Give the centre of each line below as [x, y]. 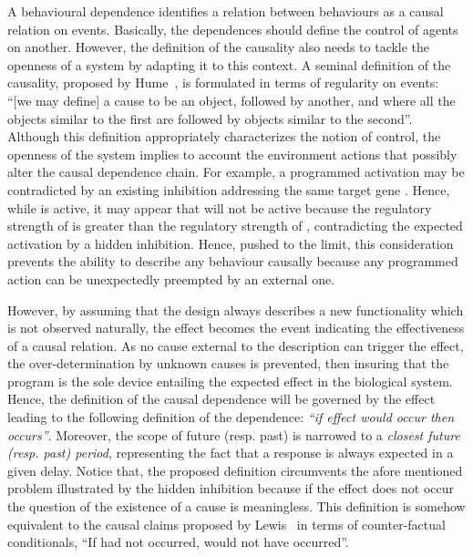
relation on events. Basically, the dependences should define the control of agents [233, 29]
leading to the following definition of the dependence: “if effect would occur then [231, 417]
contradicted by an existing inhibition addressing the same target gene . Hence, [229, 189]
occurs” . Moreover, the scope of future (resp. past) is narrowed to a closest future [234, 434]
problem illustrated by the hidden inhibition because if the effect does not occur [231, 488]
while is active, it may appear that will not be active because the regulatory [220, 207]
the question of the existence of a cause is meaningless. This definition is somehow [236, 506]
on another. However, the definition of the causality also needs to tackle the [219, 47]
